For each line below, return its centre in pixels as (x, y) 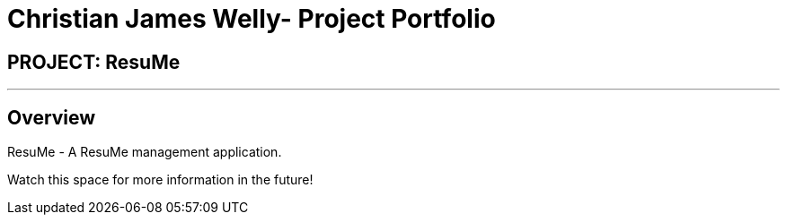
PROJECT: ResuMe (94, 62)
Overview (52, 117)
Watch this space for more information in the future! (160, 180)
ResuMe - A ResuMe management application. (145, 152)
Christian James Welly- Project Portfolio (252, 19)
